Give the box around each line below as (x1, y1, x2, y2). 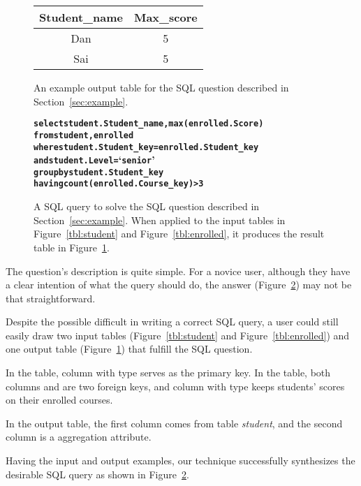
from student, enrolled (34, 130, 134, 140)
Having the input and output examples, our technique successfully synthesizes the (6, 453, 355, 468)
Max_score (133, 9, 198, 25)
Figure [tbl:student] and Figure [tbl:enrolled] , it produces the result (34, 226, 325, 241)
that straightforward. (6, 290, 96, 305)
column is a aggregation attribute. (6, 429, 152, 444)
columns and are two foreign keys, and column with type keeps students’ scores (6, 378, 345, 393)
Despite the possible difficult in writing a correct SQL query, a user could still (6, 314, 339, 329)
